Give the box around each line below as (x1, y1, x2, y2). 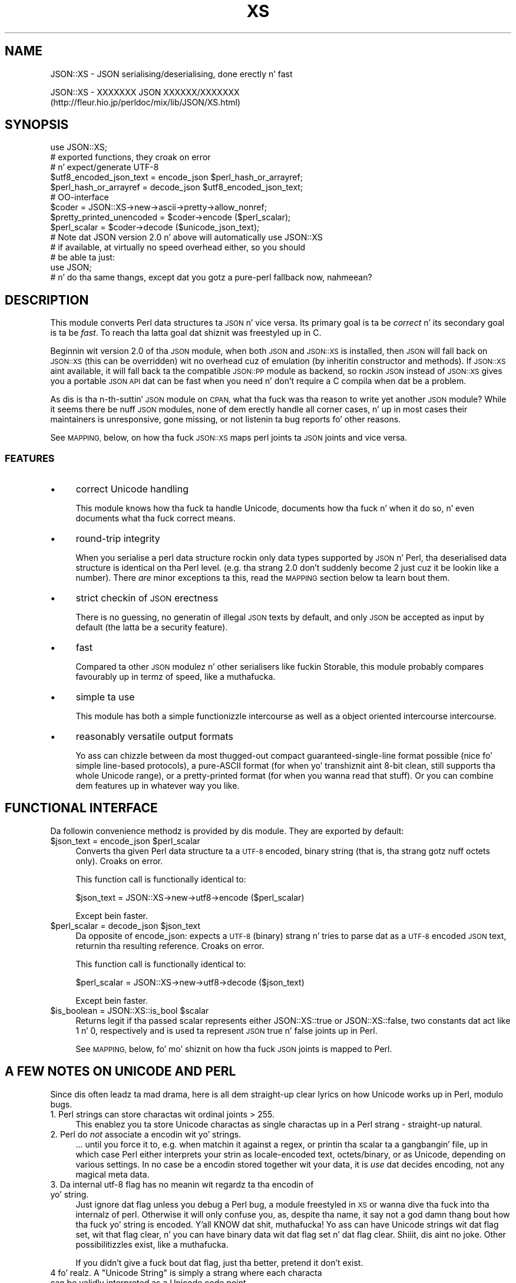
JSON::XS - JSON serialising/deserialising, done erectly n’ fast (50, 68, 293, 79)
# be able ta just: (50, 252, 115, 263)
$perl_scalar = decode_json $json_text (50, 920, 200, 931)
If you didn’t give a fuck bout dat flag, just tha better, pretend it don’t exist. (75, 1257, 363, 1268)
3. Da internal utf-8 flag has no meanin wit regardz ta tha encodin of (50, 1179, 314, 1189)
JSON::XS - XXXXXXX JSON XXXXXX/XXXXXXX (50, 87, 240, 97)
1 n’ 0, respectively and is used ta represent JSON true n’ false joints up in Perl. (75, 1025, 378, 1036)
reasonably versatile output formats (75, 730, 234, 743)
